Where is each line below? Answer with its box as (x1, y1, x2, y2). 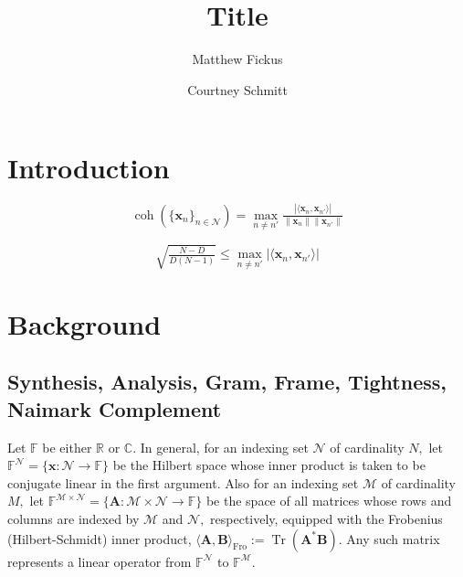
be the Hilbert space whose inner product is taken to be (112, 455, 426, 475)
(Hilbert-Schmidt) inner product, (7, 529, 192, 548)
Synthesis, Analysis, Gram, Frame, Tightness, (7, 368, 447, 396)
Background (7, 305, 162, 342)
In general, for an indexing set (140, 437, 309, 456)
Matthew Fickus (192, 49, 283, 69)
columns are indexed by (7, 509, 140, 529)
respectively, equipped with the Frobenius (210, 509, 443, 529)
